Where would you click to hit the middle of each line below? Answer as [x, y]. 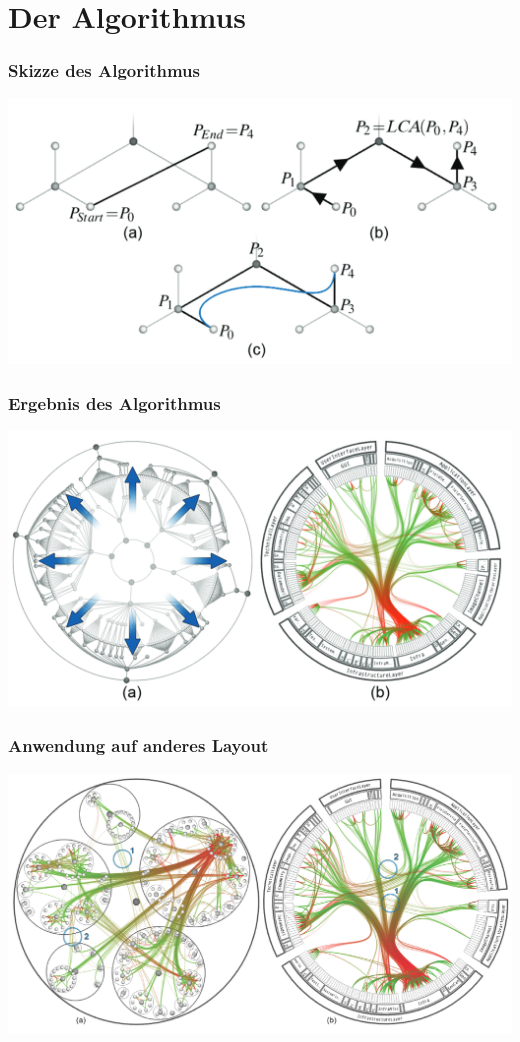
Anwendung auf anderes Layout [138, 745]
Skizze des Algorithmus [104, 70]
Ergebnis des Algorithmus [114, 402]
